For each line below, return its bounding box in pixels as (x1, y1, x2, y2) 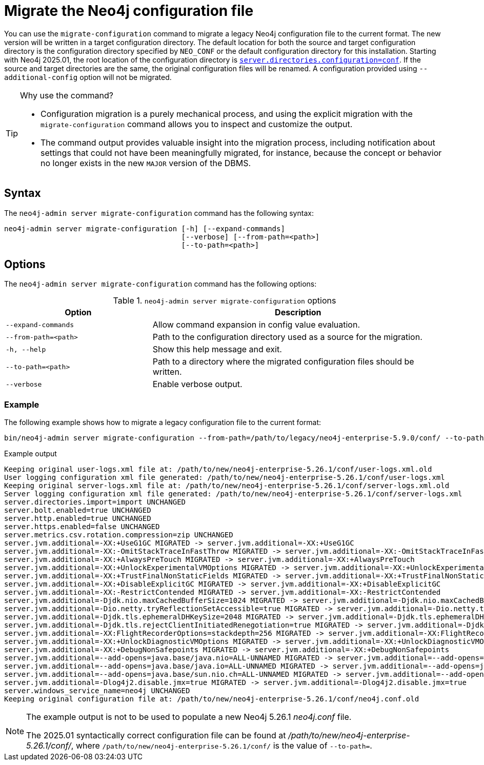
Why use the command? (20, 90, 113, 100)
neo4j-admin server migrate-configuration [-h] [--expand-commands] (4, 224, 285, 233)
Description (275, 307, 321, 318)
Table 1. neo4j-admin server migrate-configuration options (113, 295, 336, 306)
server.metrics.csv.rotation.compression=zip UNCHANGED (4, 531, 233, 539)
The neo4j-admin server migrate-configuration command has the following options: (4, 279, 317, 289)
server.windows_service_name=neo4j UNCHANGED (4, 687, 190, 695)
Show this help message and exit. (152, 344, 282, 355)
